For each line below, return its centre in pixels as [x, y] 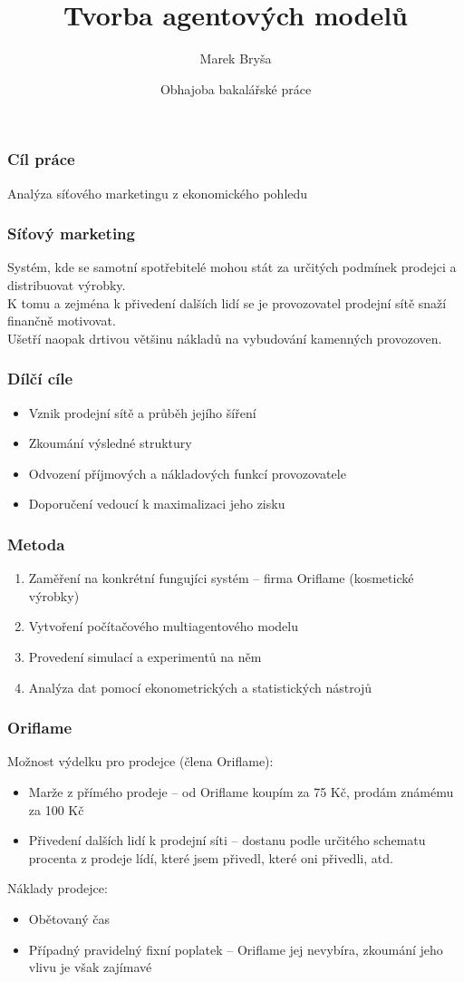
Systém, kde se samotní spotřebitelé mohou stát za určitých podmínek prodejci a [232, 267]
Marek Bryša [236, 58]
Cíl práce [41, 159]
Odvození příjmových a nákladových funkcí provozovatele [187, 473]
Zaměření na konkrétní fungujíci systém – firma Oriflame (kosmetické [221, 578]
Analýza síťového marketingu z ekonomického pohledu [158, 193]
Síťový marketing [71, 233]
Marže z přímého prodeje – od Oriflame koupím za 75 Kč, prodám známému [241, 791]
